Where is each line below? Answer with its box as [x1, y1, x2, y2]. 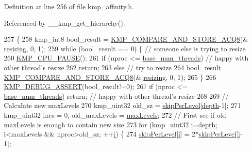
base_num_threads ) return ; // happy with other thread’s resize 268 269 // [4, 91, 229, 101]
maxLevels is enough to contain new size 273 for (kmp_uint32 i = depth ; [4, 119, 218, 129]
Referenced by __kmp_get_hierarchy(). [4, 17, 125, 28]
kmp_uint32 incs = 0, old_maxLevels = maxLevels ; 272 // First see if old [4, 109, 226, 120]
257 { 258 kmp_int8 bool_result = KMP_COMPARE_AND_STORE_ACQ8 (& [4, 34, 248, 44]
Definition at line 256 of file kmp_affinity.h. [4, 1, 134, 11]
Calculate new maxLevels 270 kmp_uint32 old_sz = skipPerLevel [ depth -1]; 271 [4, 100, 241, 110]
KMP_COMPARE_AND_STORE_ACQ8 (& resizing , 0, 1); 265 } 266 [4, 72, 216, 82]
